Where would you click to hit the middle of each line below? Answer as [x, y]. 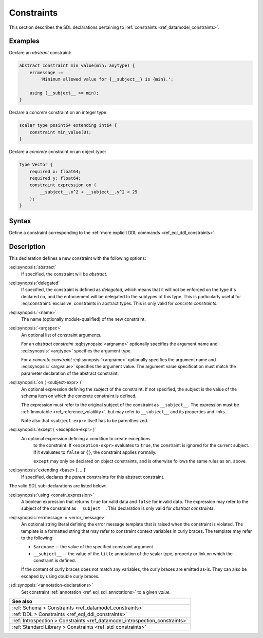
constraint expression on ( [63, 185]
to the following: [37, 538]
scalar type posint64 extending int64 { [68, 125]
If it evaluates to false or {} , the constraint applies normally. [95, 452]
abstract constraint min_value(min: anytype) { [77, 66]
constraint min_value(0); [60, 132]
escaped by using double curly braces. [60, 576]
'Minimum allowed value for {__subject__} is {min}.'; [107, 79]
